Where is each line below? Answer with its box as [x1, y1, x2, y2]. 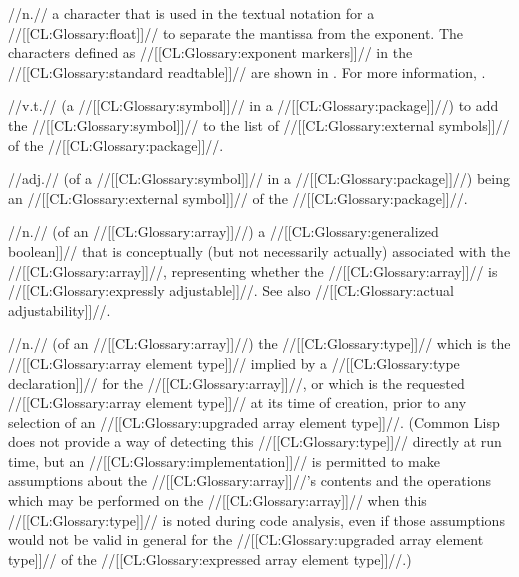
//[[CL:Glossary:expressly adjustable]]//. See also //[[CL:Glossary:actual [8, 280, 454, 301]
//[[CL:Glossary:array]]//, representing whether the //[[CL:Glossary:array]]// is [8, 260, 498, 281]
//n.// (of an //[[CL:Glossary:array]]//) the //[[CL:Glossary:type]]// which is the [8, 333, 511, 354]
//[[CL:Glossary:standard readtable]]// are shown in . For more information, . [8, 61, 486, 82]
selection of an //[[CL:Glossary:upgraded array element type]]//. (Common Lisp [8, 411, 500, 432]
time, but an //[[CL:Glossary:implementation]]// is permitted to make [8, 450, 440, 471]
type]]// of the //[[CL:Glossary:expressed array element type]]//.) [8, 548, 412, 569]
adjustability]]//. [8, 299, 111, 320]
